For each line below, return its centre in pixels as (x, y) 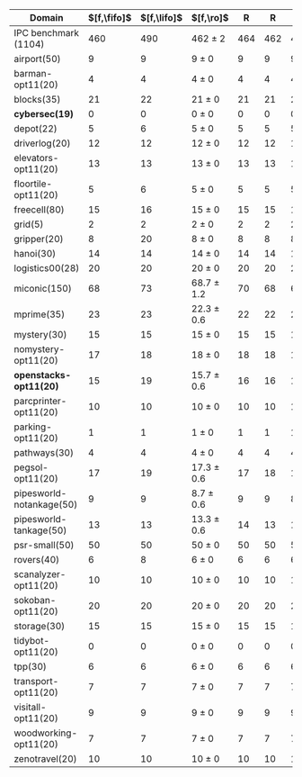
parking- (33, 427)
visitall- (30, 707)
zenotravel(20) (46, 759)
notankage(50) (46, 505)
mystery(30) (40, 334)
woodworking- (46, 733)
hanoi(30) (35, 253)
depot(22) (36, 128)
